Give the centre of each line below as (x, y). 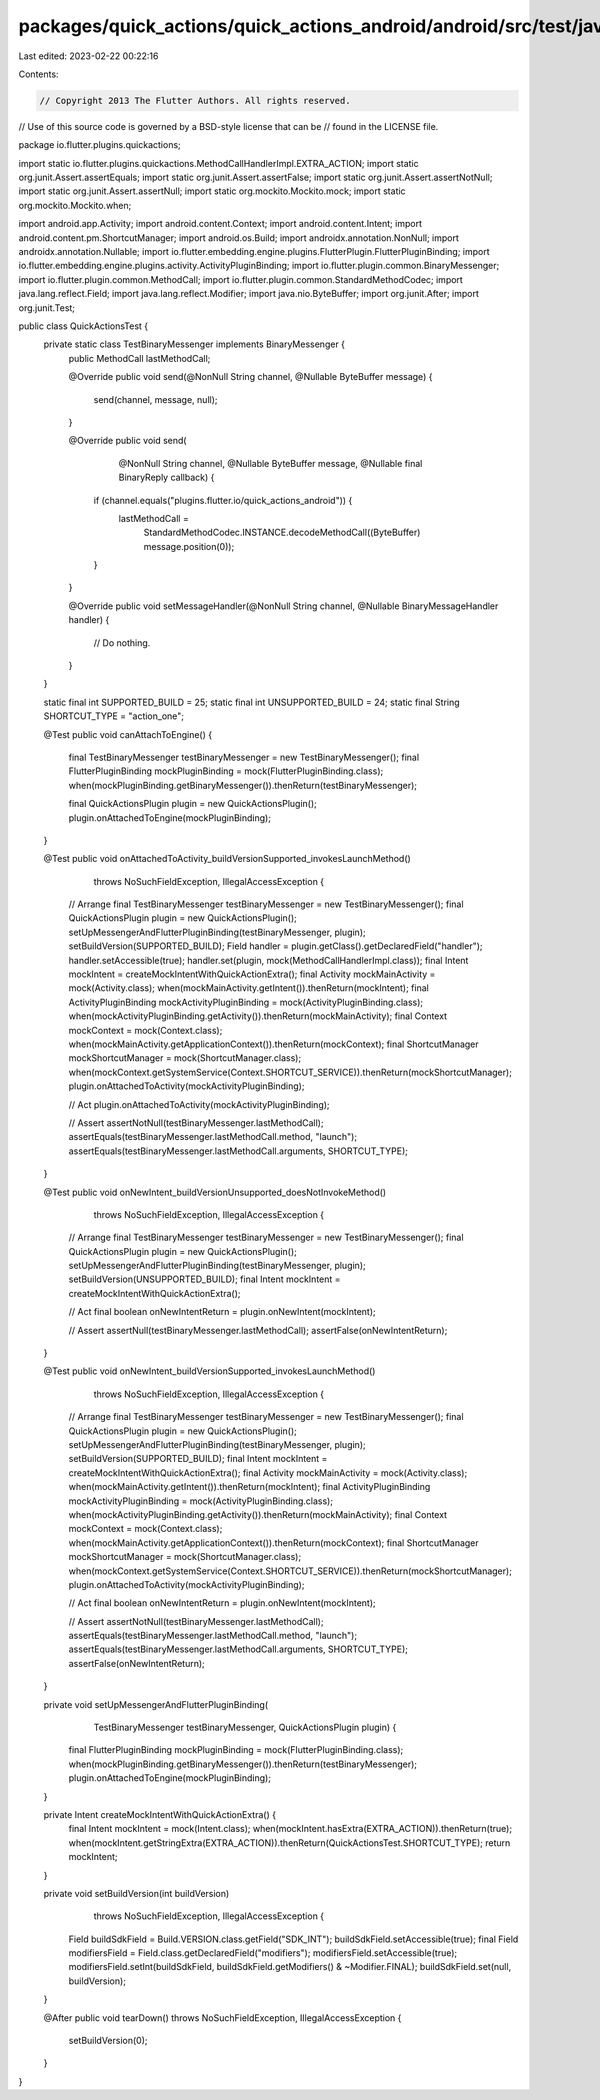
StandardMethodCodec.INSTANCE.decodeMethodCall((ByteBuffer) (282, 532)
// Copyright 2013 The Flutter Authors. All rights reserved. (195, 100)
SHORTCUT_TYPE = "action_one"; (114, 716)
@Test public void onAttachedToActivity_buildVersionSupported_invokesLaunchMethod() (227, 859)
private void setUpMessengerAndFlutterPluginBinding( (156, 1704)
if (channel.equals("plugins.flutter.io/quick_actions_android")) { (223, 500)
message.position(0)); (189, 546)
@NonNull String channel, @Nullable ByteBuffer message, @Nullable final (270, 463)
